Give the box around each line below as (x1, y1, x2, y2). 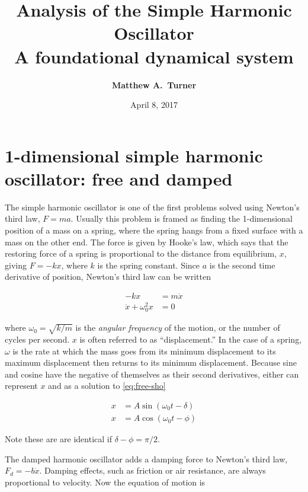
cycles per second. (5, 333, 70, 346)
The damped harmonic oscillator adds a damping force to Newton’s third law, (5, 452, 288, 465)
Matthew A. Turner (111, 78, 197, 91)
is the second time (209, 258, 275, 271)
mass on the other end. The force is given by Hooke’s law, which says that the (5, 235, 288, 248)
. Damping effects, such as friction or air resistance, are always (39, 464, 266, 477)
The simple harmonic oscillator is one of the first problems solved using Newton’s (5, 200, 300, 213)
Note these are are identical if (5, 433, 112, 445)
